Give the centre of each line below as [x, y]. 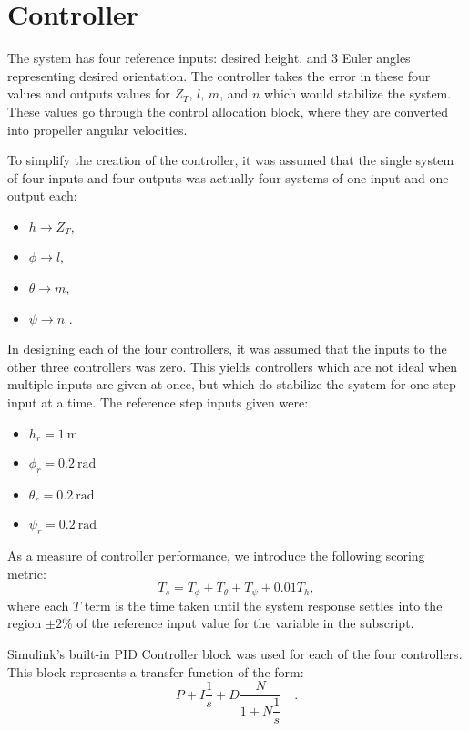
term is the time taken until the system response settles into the [263, 605]
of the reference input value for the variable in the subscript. [245, 623]
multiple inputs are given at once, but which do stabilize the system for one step [232, 384]
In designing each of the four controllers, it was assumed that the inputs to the [227, 349]
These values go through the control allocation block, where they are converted [228, 111]
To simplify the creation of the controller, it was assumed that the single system [231, 160]
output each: [42, 196]
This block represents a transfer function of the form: [156, 671]
